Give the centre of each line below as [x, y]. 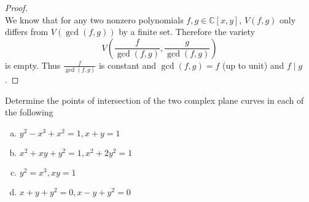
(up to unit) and [253, 65]
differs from [27, 32]
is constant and [127, 65]
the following [29, 112]
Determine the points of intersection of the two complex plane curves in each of [154, 100]
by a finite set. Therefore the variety [187, 32]
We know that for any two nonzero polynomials [94, 19]
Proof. [16, 7]
